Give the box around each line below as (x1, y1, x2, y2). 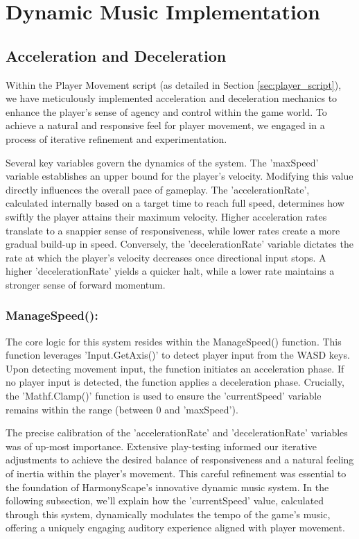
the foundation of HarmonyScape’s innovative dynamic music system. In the (6, 479, 329, 494)
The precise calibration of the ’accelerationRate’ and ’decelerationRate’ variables (6, 425, 348, 440)
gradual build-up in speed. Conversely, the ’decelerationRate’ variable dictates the (6, 237, 353, 251)
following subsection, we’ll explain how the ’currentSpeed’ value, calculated (6, 493, 324, 508)
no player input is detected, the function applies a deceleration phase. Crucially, (6, 375, 344, 389)
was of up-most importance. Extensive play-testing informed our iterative (6, 438, 317, 453)
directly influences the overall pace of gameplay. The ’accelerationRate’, (6, 182, 310, 196)
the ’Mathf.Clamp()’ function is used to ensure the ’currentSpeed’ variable (6, 388, 322, 403)
